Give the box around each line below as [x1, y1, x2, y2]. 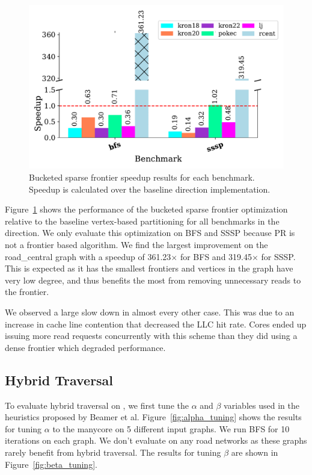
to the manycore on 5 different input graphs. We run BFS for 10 [52, 422, 290, 435]
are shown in [231, 446, 278, 458]
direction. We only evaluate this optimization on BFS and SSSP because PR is [5, 226, 295, 239]
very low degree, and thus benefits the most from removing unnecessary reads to [5, 273, 301, 286]
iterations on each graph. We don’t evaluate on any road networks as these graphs [5, 434, 307, 447]
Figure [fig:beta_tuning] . [5, 458, 97, 470]
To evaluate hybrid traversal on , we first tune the [5, 399, 189, 411]
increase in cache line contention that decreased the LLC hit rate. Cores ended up [5, 317, 307, 330]
